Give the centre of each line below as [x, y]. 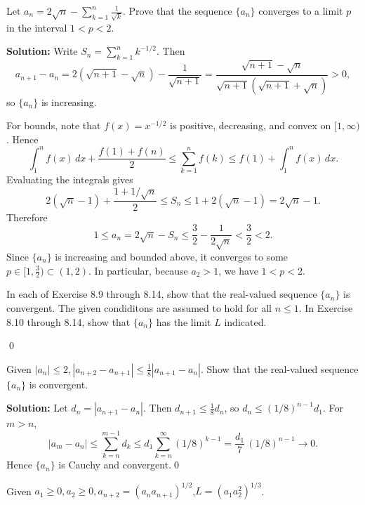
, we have [238, 270]
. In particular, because [138, 270]
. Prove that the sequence [177, 11]
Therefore [27, 217]
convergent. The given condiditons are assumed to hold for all [139, 307]
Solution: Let [37, 408]
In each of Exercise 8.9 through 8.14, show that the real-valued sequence [162, 294]
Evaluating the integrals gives [70, 179]
